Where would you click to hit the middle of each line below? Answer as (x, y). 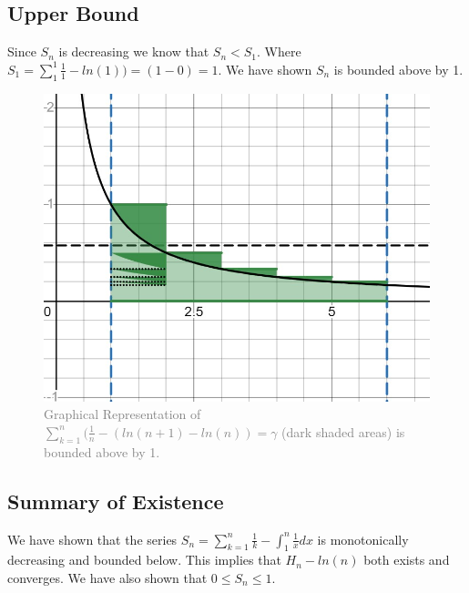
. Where (279, 51)
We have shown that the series (92, 539)
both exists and (407, 560)
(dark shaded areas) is (343, 431)
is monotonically (363, 539)
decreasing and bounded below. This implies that (144, 560)
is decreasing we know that (134, 51)
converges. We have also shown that (107, 577)
